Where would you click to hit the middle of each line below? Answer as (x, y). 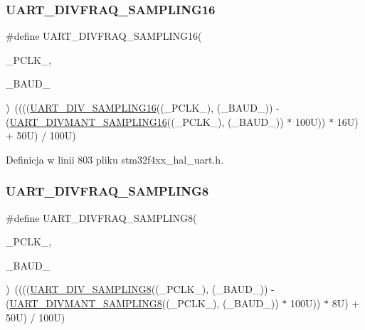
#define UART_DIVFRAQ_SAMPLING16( (104, 36)
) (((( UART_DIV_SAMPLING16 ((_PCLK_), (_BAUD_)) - (143, 107)
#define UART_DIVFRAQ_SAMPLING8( (101, 217)
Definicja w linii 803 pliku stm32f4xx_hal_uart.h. (115, 159)
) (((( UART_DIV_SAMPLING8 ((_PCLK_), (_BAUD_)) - (140, 289)
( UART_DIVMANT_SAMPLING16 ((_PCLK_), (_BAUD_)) (145, 121)
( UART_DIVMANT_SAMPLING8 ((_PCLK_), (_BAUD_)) (142, 303)
